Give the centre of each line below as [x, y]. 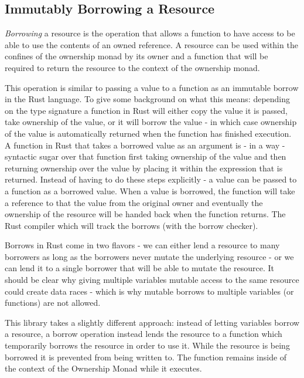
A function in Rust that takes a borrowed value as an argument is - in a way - [145, 145]
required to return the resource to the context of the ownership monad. [132, 67]
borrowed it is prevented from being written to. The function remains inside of [146, 357]
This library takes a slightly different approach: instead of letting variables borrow [152, 322]
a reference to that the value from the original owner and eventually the [134, 202]
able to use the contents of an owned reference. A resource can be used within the [151, 44]
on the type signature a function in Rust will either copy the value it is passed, [146, 110]
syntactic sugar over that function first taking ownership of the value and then [146, 156]
